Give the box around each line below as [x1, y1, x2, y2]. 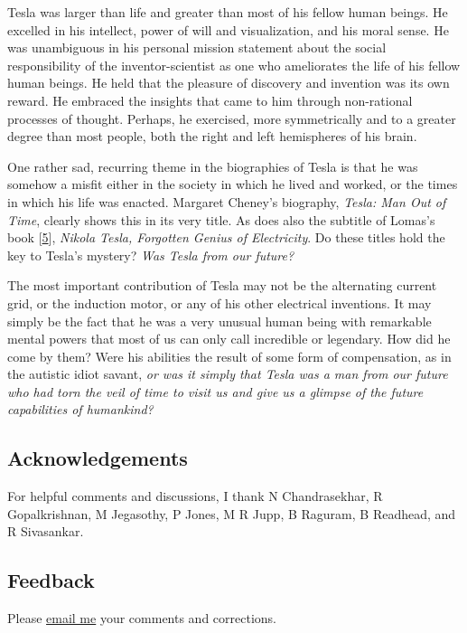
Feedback [7, 566, 95, 594]
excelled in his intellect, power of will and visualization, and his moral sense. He [7, 20, 449, 39]
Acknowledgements [7, 444, 188, 472]
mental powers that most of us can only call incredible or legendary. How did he [7, 329, 451, 348]
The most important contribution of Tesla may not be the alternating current [7, 276, 437, 295]
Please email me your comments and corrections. [7, 609, 277, 628]
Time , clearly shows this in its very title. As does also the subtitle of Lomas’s [7, 210, 435, 229]
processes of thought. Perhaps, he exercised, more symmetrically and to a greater [7, 109, 456, 128]
